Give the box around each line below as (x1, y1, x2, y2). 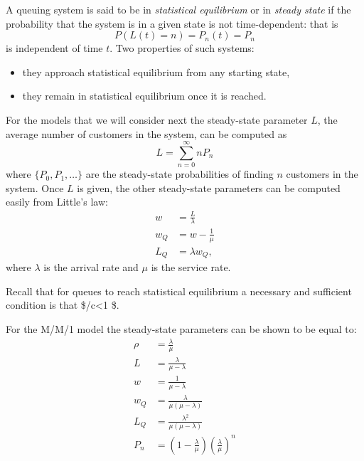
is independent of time (6, 41, 103, 55)
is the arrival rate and (43, 260, 139, 275)
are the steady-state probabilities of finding (85, 166, 274, 181)
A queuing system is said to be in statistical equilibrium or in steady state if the (6, 2, 351, 16)
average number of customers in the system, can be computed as (6, 126, 287, 141)
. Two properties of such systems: (109, 41, 255, 55)
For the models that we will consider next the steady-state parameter (6, 112, 308, 127)
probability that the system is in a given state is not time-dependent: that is (6, 16, 338, 31)
